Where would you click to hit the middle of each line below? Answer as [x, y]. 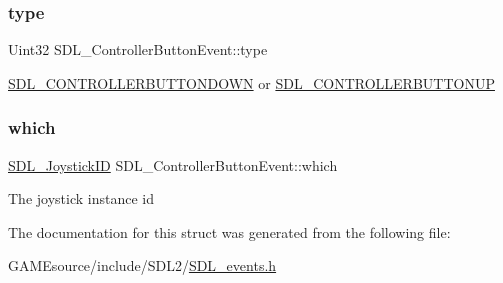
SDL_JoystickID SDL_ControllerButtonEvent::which [173, 164]
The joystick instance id [81, 198]
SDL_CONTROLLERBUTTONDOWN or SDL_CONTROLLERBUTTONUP [251, 82]
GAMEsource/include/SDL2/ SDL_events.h [142, 265]
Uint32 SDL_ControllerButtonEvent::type [138, 49]
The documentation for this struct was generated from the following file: [229, 231]
